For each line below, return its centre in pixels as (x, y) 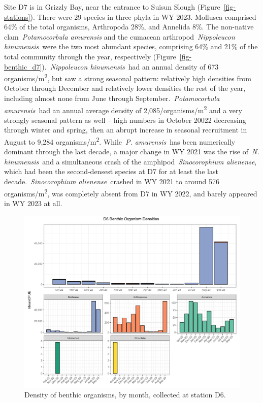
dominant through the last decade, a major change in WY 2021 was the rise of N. (132, 152)
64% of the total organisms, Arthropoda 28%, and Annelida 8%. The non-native (129, 27)
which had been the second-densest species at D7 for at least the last (111, 171)
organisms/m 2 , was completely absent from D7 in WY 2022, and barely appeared (131, 192)
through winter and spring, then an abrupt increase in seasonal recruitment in (126, 130)
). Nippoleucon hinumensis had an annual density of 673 (130, 66)
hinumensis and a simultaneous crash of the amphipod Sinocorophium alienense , (130, 161)
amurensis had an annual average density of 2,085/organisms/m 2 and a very (123, 109)
